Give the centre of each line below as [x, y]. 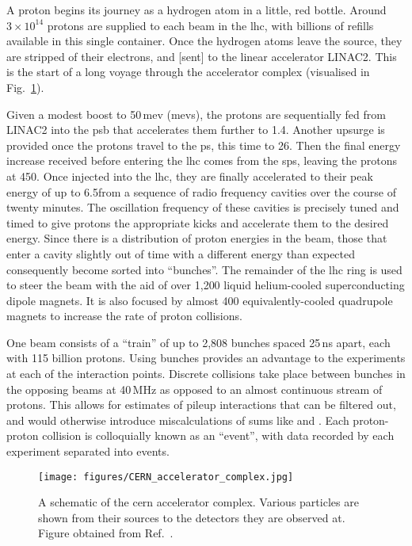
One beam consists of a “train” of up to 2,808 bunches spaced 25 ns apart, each [198, 342]
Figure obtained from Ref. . [106, 533]
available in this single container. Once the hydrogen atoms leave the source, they [204, 41]
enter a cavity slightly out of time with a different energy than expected [181, 253]
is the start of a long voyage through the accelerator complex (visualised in [188, 72]
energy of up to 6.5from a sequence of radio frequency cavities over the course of [201, 191]
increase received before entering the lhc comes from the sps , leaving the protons [202, 160]
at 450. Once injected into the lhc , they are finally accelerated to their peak [190, 176]
